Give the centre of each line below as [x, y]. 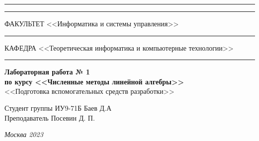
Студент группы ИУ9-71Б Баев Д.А [58, 107]
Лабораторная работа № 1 [47, 72]
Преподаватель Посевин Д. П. [50, 117]
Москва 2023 [24, 134]
